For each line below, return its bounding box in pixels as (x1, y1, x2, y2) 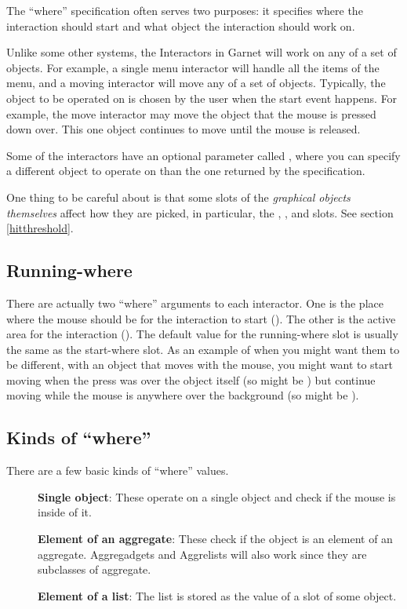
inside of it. (38, 504, 92, 520)
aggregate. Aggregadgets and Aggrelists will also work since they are (38, 545, 367, 562)
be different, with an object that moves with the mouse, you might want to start (6, 356, 393, 373)
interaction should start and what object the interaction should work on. (6, 17, 355, 34)
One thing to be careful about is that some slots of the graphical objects (6, 188, 351, 205)
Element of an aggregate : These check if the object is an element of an (38, 531, 393, 547)
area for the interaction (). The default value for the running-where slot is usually (6, 326, 398, 342)
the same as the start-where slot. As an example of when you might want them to (6, 341, 400, 357)
